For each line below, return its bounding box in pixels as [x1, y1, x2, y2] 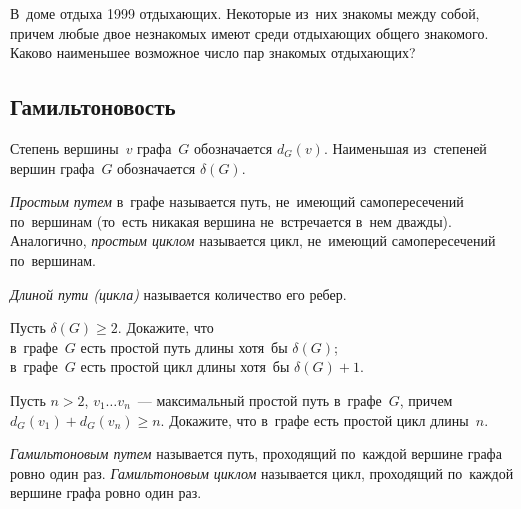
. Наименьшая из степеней [323, 137, 487, 158]
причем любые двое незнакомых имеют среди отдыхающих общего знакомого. [10, 22, 489, 43]
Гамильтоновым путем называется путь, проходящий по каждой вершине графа [10, 443, 502, 464]
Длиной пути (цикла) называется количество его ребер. [10, 283, 347, 304]
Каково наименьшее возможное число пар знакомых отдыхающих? [10, 42, 416, 63]
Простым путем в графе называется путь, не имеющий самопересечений [10, 191, 464, 212]
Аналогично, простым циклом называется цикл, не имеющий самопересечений [10, 230, 496, 251]
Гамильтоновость [10, 91, 176, 122]
